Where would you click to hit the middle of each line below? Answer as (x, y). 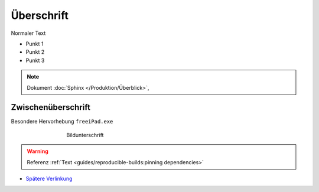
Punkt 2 (35, 52)
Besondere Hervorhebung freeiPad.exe (62, 122)
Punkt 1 (35, 44)
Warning (38, 151)
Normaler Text (28, 33)
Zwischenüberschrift (51, 107)
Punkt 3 (35, 60)
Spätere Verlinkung (49, 178)
